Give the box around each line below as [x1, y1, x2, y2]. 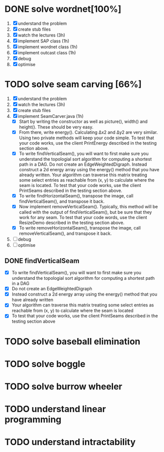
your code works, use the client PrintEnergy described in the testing [19, 140, 157, 146]
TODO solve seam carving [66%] [4, 79, 142, 90]
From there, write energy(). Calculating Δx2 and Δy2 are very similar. [19, 129, 158, 135]
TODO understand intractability [4, 437, 136, 448]
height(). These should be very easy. [19, 124, 94, 130]
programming [4, 414, 62, 425]
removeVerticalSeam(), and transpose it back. [19, 230, 112, 236]
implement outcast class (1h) [18, 49, 76, 55]
